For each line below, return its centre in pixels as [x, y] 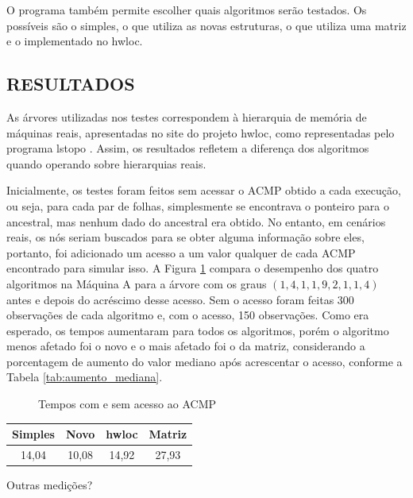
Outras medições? [50, 485]
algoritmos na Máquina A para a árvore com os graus [137, 283]
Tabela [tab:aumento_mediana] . [85, 377]
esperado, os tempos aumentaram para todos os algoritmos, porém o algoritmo [198, 330]
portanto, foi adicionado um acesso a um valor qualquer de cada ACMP [181, 252]
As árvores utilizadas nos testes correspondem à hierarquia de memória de [187, 116]
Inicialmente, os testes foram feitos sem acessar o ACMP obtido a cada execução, [204, 190]
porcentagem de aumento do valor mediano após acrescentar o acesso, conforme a [205, 361]
